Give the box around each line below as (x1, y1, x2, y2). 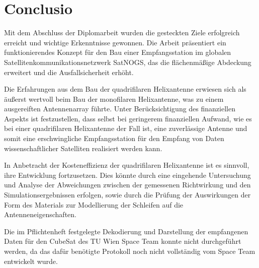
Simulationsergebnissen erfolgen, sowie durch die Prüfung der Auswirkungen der (4, 189, 251, 200)
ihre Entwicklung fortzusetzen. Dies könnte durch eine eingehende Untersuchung (4, 169, 251, 180)
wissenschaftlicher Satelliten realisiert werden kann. (4, 143, 162, 153)
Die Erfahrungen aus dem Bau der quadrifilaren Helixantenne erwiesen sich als (4, 84, 246, 94)
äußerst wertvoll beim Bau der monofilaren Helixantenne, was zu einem (4, 93, 224, 104)
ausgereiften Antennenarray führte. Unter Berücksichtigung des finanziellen (4, 103, 235, 114)
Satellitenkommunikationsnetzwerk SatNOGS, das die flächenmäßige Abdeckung (4, 56, 251, 67)
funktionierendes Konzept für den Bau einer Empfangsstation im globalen (4, 47, 231, 57)
